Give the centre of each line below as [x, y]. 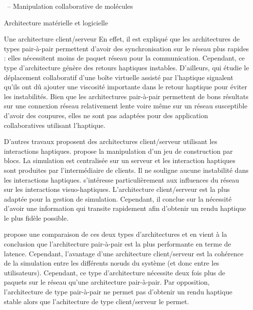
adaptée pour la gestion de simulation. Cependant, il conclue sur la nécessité [118, 198]
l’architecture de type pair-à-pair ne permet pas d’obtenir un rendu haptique [118, 292]
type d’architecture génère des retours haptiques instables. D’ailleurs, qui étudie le [126, 67]
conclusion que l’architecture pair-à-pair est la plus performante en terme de [117, 244]
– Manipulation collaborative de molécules [70, 6]
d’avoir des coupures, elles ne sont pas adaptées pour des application [106, 115]
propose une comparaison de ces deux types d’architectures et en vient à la [116, 234]
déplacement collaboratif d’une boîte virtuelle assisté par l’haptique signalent [119, 77]
